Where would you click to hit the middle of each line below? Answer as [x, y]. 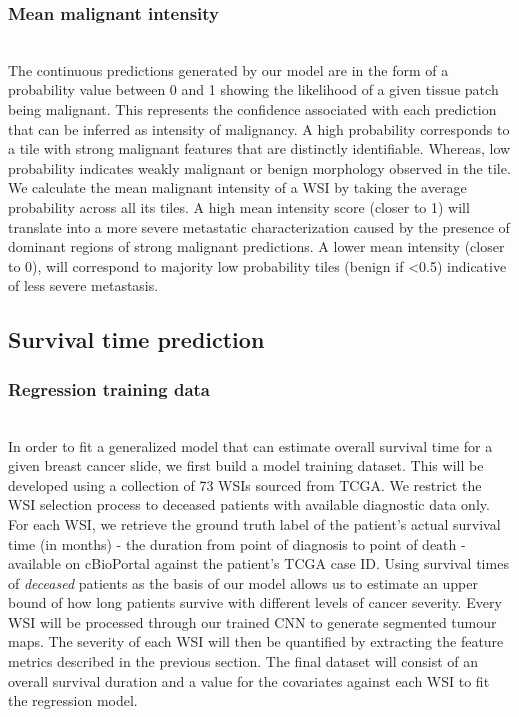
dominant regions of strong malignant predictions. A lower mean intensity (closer [256, 246]
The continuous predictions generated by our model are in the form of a [228, 69]
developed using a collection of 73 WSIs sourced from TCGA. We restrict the [245, 484]
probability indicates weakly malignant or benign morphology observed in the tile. [259, 167]
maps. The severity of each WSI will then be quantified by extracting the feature [256, 641]
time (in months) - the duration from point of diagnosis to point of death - [237, 543]
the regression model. [73, 700]
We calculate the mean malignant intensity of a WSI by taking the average [237, 187]
